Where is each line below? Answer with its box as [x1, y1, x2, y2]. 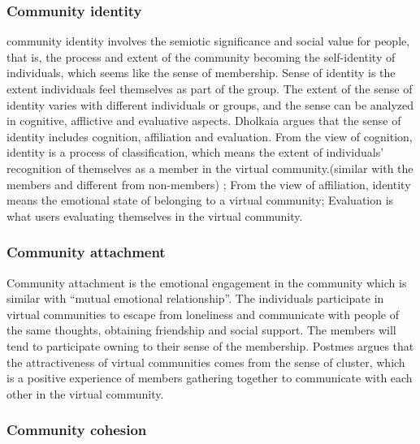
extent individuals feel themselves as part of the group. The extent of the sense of [6, 80, 413, 97]
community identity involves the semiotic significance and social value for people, [6, 32, 410, 50]
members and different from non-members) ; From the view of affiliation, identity [6, 175, 411, 192]
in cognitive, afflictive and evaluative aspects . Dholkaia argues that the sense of [6, 112, 401, 129]
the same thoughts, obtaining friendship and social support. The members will [6, 321, 396, 338]
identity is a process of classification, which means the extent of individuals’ [6, 144, 384, 161]
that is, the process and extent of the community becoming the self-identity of [6, 48, 396, 65]
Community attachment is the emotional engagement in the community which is [6, 274, 407, 291]
